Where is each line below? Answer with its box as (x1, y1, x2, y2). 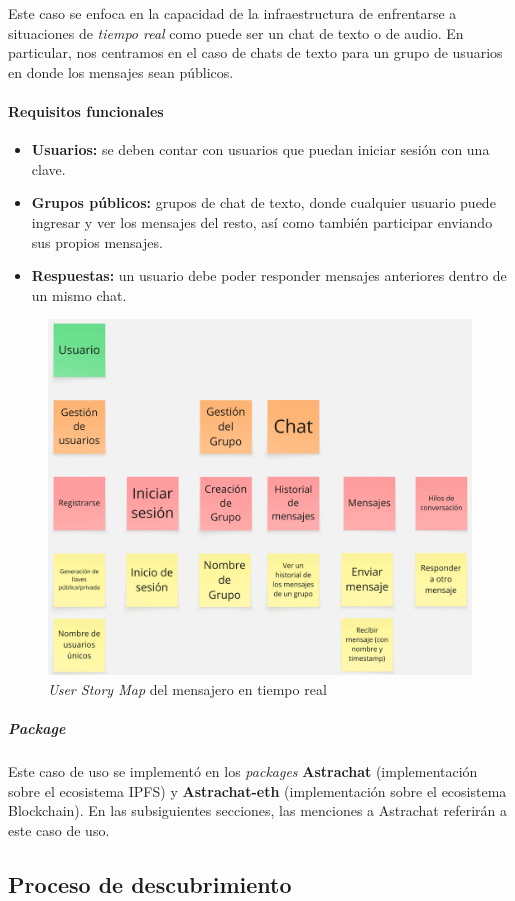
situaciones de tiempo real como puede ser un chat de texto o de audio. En (8, 22, 464, 43)
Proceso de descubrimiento (8, 868, 292, 899)
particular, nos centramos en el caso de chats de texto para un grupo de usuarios (8, 42, 503, 63)
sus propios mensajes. (31, 231, 163, 252)
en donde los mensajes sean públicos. (8, 61, 234, 82)
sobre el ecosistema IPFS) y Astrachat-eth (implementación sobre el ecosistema (8, 780, 507, 801)
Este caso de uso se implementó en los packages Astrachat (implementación (8, 761, 478, 782)
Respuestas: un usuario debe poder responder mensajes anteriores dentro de (31, 265, 507, 286)
